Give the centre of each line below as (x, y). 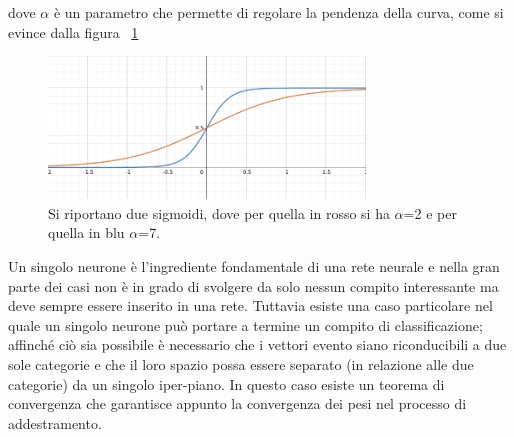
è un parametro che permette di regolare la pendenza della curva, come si (278, 12)
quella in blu (86, 232)
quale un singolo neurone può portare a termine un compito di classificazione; (245, 324)
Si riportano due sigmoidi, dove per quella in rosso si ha (219, 212)
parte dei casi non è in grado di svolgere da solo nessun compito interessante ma (253, 285)
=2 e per (430, 212)
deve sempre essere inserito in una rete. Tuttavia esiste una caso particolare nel (250, 305)
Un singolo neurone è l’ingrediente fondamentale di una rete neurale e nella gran (254, 265)
